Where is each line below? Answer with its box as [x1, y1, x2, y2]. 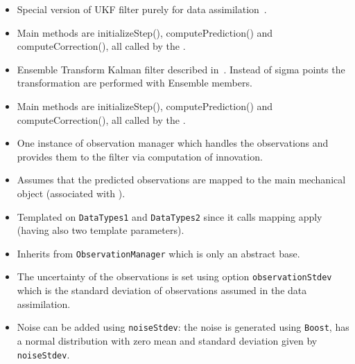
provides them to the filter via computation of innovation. [17, 149, 263, 163]
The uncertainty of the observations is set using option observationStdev [17, 269, 332, 284]
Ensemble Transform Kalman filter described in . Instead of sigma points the [17, 62, 345, 76]
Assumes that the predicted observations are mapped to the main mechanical [17, 172, 346, 187]
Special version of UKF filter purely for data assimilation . [17, 2, 267, 16]
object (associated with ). [17, 185, 125, 200]
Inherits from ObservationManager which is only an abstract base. [17, 246, 300, 260]
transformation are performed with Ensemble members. [17, 75, 252, 90]
